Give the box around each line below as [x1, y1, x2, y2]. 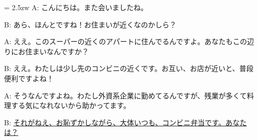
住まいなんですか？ [25, 46, 89, 56]
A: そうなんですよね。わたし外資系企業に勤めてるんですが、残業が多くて [4, 90, 247, 100]
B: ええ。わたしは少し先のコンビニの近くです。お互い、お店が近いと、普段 [4, 63, 254, 74]
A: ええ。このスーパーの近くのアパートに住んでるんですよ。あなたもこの [4, 36, 247, 47]
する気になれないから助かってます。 [11, 100, 131, 111]
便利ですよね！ [4, 73, 54, 83]
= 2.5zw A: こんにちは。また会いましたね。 [4, 2, 148, 12]
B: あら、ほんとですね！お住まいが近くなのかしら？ [4, 19, 177, 29]
